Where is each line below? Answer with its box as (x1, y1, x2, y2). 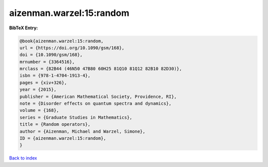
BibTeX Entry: (9, 25, 38, 31)
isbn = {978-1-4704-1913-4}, (19, 73, 91, 79)
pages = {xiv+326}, (19, 80, 67, 85)
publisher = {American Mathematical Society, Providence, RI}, (19, 93, 177, 99)
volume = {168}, (19, 107, 60, 113)
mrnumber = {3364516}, (19, 59, 75, 65)
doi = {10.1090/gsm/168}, (19, 52, 83, 58)
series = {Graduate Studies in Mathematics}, (19, 114, 133, 120)
